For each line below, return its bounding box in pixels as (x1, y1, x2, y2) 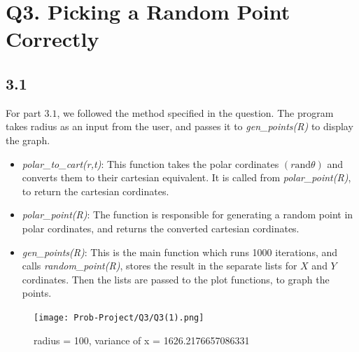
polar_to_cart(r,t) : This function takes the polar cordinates (22, 156, 279, 171)
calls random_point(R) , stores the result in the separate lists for (22, 258, 297, 273)
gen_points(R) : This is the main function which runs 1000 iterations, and (22, 244, 338, 259)
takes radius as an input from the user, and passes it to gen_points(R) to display (6, 119, 353, 134)
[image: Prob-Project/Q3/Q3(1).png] (34, 312, 204, 323)
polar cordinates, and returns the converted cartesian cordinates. (22, 220, 300, 235)
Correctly (6, 24, 99, 53)
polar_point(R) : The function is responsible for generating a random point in (22, 207, 353, 222)
